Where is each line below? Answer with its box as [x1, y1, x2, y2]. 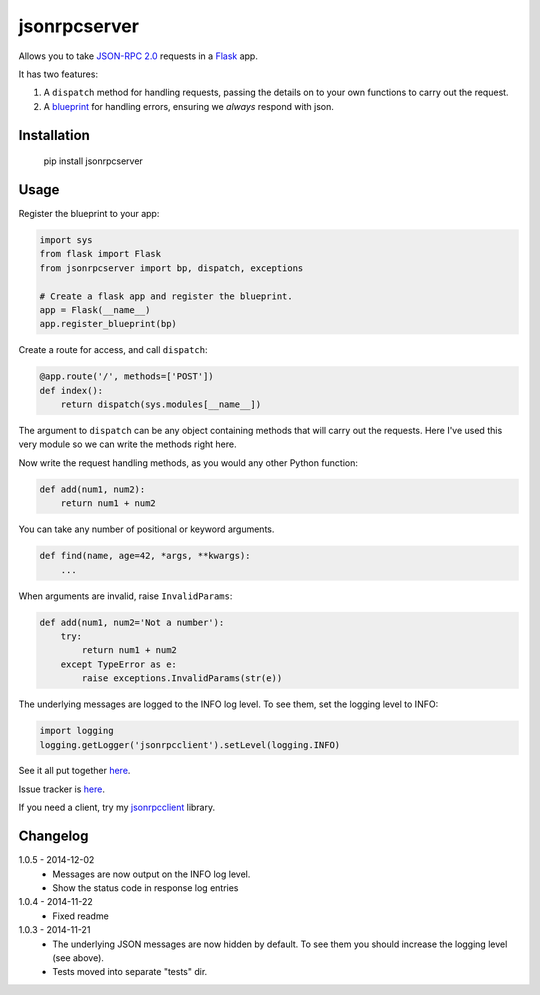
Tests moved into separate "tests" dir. [52, 966, 208, 978]
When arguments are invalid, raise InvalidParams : [18, 590, 233, 602]
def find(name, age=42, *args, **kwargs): [39, 550, 251, 562]
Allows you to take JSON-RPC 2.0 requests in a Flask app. [18, 50, 259, 62]
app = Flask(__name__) [39, 304, 151, 315]
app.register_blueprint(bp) [39, 318, 177, 330]
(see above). [52, 951, 105, 964]
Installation [18, 126, 90, 144]
